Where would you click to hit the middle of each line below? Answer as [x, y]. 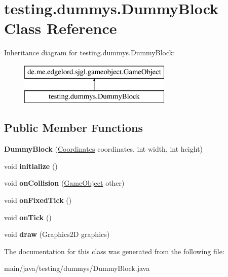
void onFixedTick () [38, 200]
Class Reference [61, 28]
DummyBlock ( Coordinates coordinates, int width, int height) [104, 149]
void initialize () [31, 166]
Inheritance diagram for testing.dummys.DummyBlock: [90, 53]
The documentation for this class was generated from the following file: [114, 251]
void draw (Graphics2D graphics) [57, 234]
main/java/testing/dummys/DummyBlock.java [77, 268]
